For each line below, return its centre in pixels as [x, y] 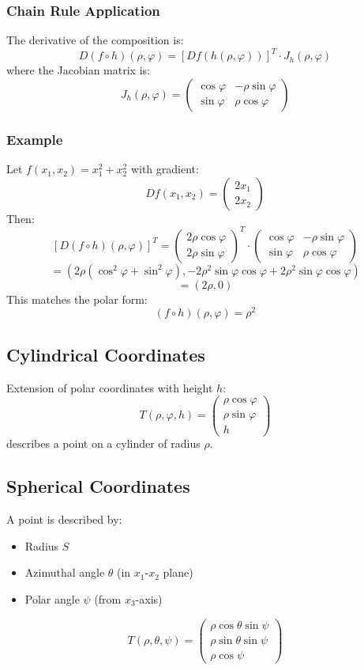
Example [35, 139]
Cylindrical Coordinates [106, 354]
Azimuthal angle [65, 572]
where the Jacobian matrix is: [78, 70]
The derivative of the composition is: [95, 40]
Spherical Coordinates [98, 486]
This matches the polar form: [77, 299]
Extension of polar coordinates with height [110, 387]
